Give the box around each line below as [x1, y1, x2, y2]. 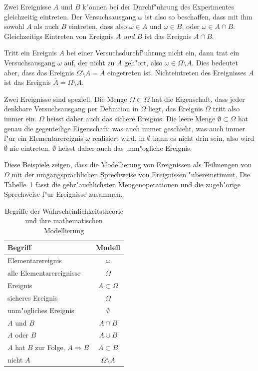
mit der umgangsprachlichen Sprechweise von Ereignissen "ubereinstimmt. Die [11, 169, 250, 179]
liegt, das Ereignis [148, 103, 203, 114]
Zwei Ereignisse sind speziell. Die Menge [4, 93, 127, 104]
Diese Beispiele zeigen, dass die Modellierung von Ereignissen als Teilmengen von [4, 159, 252, 170]
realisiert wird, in [92, 133, 145, 143]
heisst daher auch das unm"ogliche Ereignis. [58, 142, 192, 153]
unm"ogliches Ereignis [7, 305, 74, 315]
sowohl [4, 21, 24, 31]
